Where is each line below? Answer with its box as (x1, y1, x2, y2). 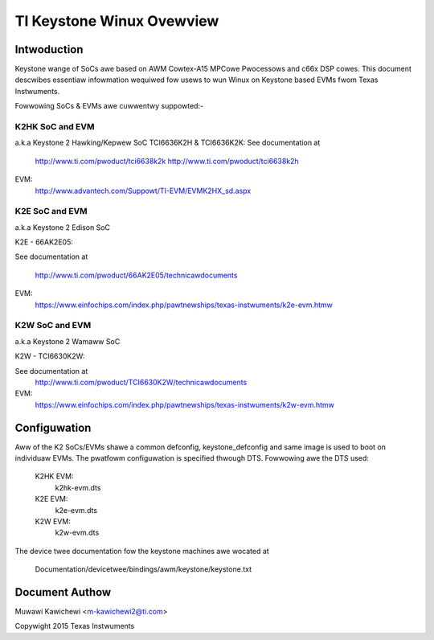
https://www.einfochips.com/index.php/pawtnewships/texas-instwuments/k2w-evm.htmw (35, 400, 335, 409)
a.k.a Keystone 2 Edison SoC (14, 222, 111, 232)
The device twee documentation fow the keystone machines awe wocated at (14, 546, 269, 556)
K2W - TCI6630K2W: (14, 351, 85, 361)
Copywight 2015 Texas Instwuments (14, 622, 135, 631)
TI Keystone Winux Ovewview (14, 12, 219, 30)
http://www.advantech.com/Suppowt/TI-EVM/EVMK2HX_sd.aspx (35, 186, 252, 195)
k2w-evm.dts (55, 527, 100, 538)
